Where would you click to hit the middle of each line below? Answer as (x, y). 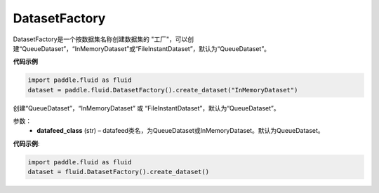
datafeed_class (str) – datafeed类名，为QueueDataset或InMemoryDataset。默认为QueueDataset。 (180, 131)
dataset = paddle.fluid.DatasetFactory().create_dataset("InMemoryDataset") (163, 90)
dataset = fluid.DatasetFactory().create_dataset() (119, 172)
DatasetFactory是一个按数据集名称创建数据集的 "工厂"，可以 (100, 39)
